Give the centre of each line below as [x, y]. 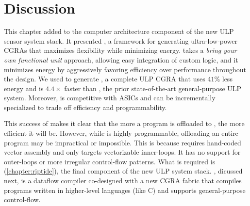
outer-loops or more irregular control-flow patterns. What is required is [110, 161]
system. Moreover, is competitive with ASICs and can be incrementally [110, 98]
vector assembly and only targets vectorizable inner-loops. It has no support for [122, 152]
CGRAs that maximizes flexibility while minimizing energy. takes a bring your [120, 50]
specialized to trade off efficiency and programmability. [85, 107]
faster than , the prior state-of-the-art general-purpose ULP [153, 88]
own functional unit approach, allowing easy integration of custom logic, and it [121, 59]
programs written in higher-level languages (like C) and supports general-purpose [125, 190]
